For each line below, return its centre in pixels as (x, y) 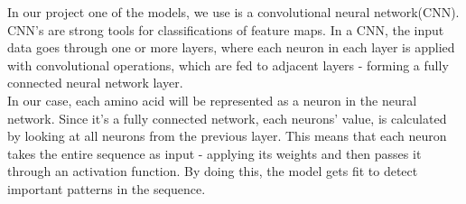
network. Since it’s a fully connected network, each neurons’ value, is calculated (227, 118)
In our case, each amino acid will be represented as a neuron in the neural (212, 100)
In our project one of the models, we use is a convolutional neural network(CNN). (233, 12)
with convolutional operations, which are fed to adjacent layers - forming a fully (228, 65)
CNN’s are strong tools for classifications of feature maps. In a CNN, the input (226, 29)
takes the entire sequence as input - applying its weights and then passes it (214, 153)
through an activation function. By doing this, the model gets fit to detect (213, 171)
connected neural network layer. (95, 83)
